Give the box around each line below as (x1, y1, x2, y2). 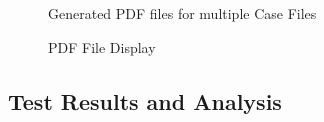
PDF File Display (48, 36, 156, 57)
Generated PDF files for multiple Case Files (48, 3, 317, 23)
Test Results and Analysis (8, 85, 282, 116)
